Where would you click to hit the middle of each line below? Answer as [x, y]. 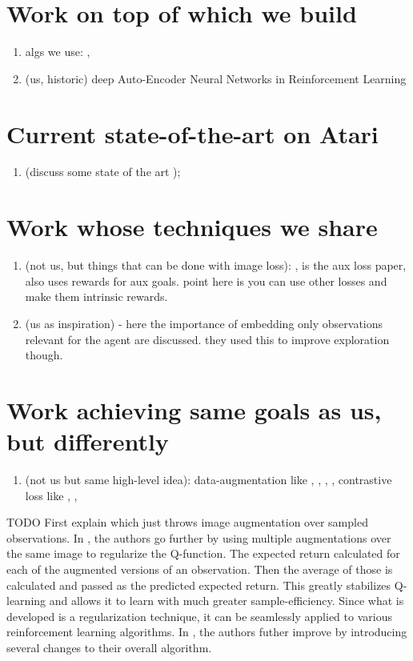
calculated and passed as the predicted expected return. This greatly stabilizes [199, 585]
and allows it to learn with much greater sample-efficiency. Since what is [227, 601]
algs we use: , [58, 52]
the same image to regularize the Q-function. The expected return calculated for [203, 553]
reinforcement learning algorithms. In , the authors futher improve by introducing [207, 632]
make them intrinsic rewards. [96, 296]
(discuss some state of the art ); [103, 172]
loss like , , [51, 495]
